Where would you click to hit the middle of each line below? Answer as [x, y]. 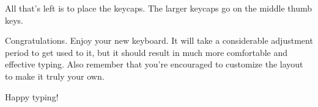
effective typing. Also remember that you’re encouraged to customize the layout [154, 64]
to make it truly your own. [55, 76]
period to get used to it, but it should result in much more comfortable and [146, 52]
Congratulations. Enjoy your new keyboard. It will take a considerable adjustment [159, 40]
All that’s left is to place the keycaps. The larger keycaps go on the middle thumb [159, 8]
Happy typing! [32, 96]
